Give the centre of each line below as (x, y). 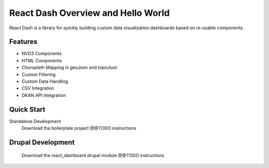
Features (23, 42)
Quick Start (27, 109)
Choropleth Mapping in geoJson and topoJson (69, 67)
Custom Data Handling (45, 81)
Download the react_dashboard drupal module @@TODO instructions (93, 155)
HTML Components (42, 60)
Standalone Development (35, 121)
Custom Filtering (39, 74)
